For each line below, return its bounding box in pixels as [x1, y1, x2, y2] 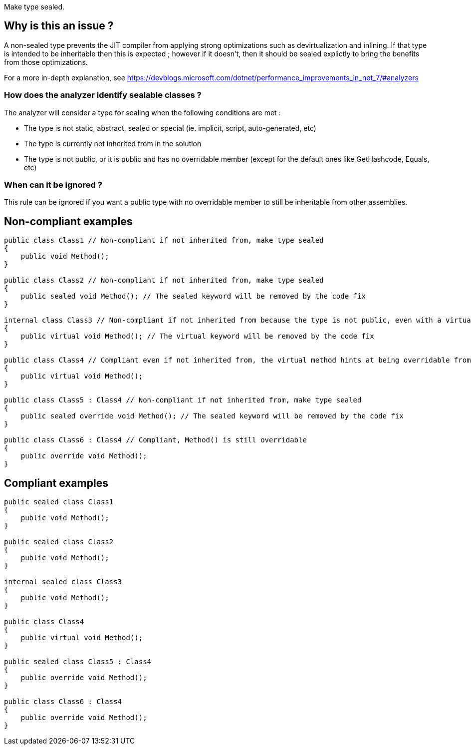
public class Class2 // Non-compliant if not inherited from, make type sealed [4, 276, 324, 285]
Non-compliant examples [4, 215, 133, 228]
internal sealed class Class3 [4, 578, 122, 586]
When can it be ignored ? [4, 179, 102, 190]
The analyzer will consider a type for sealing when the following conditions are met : [4, 108, 281, 117]
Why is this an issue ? [4, 19, 114, 32]
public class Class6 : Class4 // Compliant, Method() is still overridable [4, 436, 307, 444]
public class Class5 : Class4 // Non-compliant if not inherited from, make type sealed [4, 396, 362, 404]
